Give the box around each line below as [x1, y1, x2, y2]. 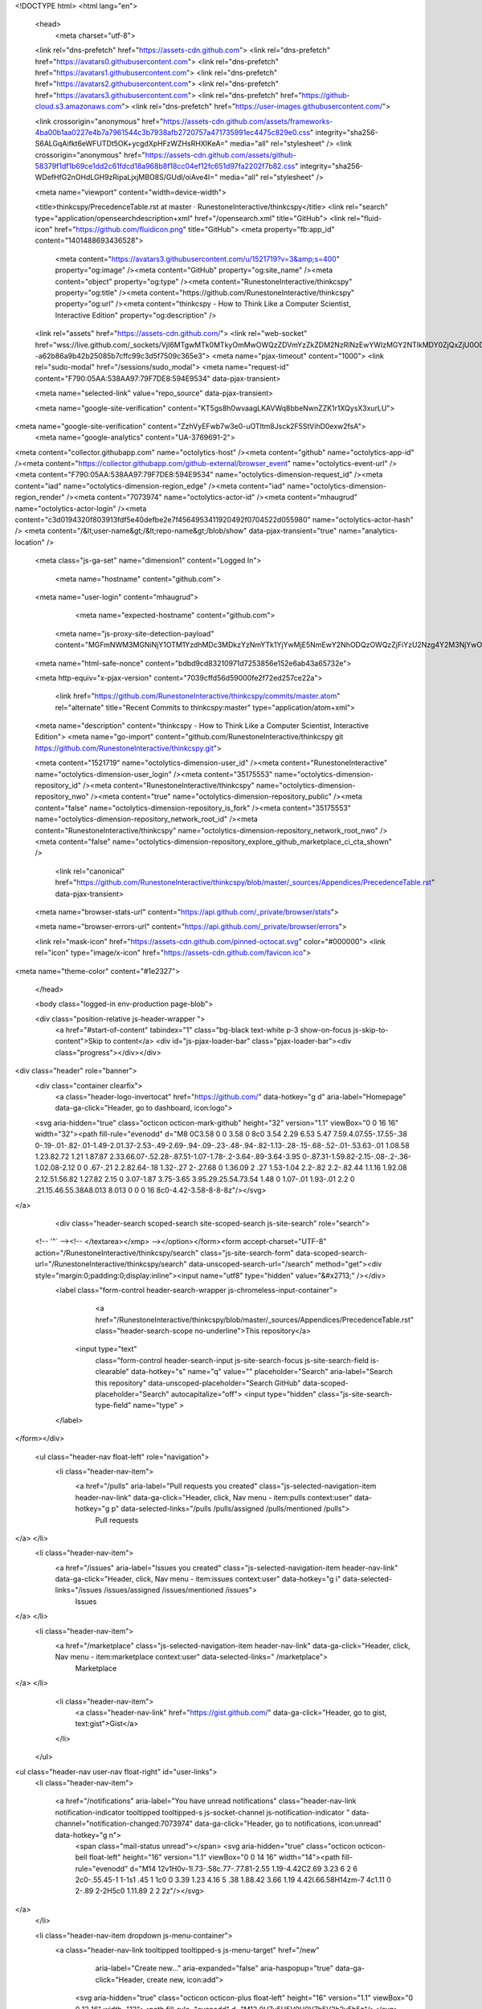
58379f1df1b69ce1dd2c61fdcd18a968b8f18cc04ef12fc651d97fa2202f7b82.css [35, 162, 296, 171]
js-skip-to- [353, 1025, 389, 1035]
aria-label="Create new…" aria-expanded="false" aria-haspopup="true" [95, 1963, 333, 1973]
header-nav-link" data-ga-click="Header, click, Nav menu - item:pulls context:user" [75, 1492, 353, 1502]
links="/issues [55, 1586, 102, 1595]
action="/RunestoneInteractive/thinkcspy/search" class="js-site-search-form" [35, 1248, 294, 1258]
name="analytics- [338, 526, 398, 536]
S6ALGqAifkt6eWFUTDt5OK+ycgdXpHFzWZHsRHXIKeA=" [35, 139, 229, 149]
